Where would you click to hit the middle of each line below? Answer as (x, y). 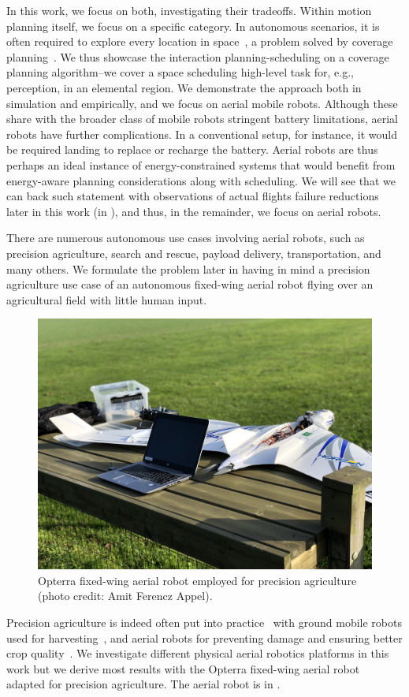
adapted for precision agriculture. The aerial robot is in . (143, 684)
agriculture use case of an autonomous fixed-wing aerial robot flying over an (190, 284)
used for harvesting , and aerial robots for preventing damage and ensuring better (204, 637)
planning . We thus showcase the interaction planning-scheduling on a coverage (198, 56)
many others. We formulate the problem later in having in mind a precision (188, 268)
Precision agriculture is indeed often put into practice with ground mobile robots (204, 622)
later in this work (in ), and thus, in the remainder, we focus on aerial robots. (194, 211)
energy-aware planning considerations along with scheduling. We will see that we (201, 180)
